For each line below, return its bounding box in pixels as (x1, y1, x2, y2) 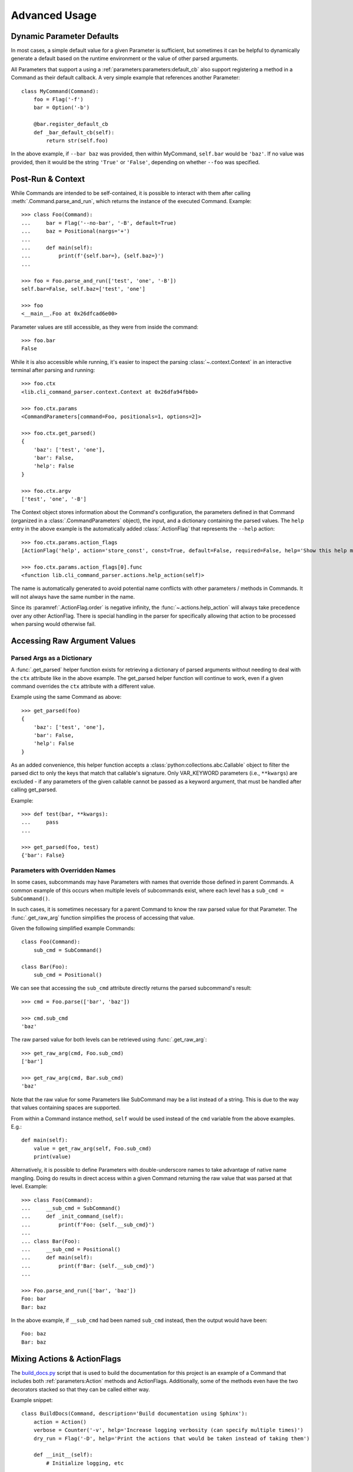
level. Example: (11, 1183, 48, 1190)
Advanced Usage (11, 9, 97, 22)
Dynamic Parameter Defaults (11, 31, 119, 41)
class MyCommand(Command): (21, 88, 99, 94)
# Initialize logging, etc (46, 1460, 124, 1466)
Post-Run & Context (11, 174, 85, 184)
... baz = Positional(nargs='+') (21, 228, 131, 235)
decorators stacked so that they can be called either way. (11, 1385, 150, 1393)
